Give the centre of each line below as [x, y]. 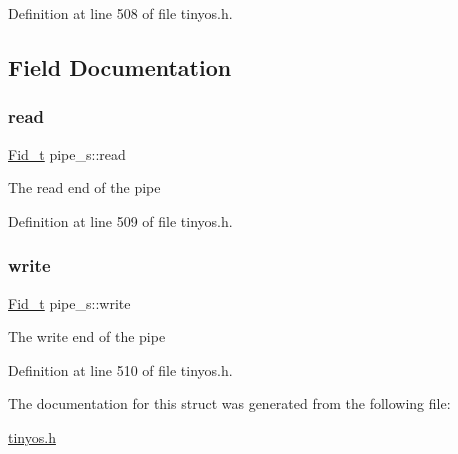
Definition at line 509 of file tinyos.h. [120, 220]
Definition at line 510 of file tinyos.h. [120, 369]
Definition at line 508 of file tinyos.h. [120, 13]
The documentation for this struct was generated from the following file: [229, 403]
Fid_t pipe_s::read [67, 153]
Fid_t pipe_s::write [69, 302]
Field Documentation [120, 66]
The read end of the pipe [84, 187]
